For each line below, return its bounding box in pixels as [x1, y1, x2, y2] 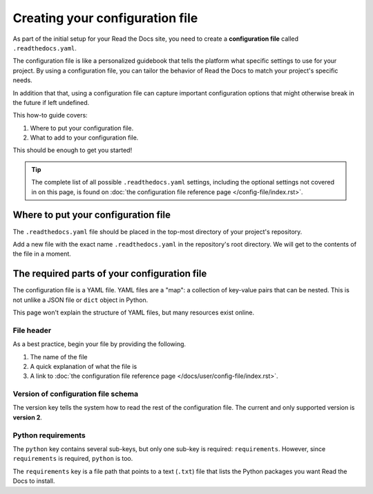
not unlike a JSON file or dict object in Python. [12, 296, 149, 304]
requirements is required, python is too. [12, 455, 133, 463]
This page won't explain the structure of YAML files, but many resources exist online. [12, 308, 255, 316]
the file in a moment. [12, 249, 72, 258]
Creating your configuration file [12, 10, 198, 26]
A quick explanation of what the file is [30, 362, 137, 370]
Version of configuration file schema [12, 389, 138, 399]
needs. [12, 76, 32, 84]
